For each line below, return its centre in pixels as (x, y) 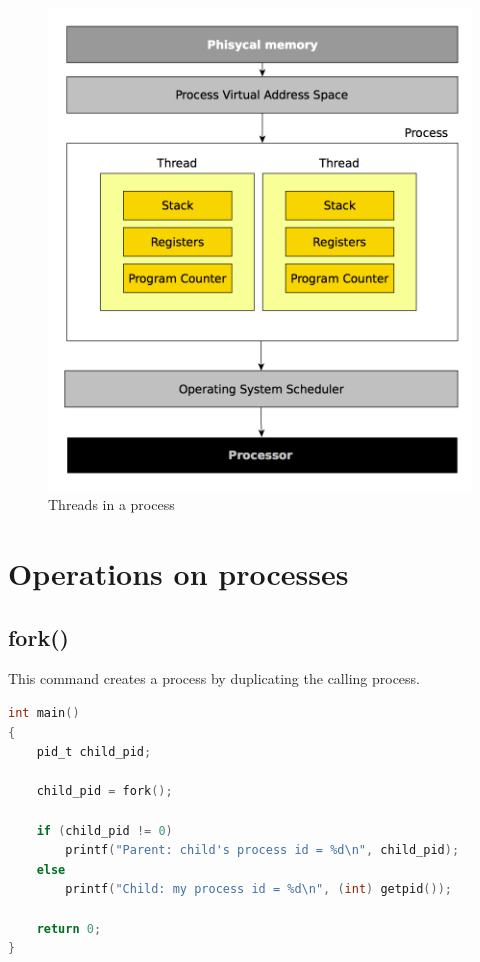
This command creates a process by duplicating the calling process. (214, 678)
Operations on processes (178, 573)
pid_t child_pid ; (94, 752)
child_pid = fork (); (104, 791)
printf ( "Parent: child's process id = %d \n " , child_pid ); (262, 850)
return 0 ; (69, 928)
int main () (44, 713)
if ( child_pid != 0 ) (104, 830)
